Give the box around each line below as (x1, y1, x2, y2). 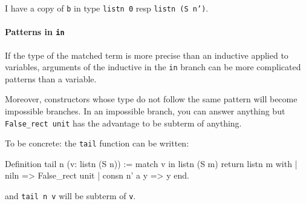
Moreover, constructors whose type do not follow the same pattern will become (5, 93, 298, 105)
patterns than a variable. (5, 72, 97, 85)
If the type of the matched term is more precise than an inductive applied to (5, 48, 288, 61)
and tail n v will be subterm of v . (5, 189, 136, 202)
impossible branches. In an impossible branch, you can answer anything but (5, 104, 285, 117)
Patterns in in (5, 25, 65, 38)
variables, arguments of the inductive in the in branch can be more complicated (5, 61, 301, 73)
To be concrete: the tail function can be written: (5, 137, 189, 150)
